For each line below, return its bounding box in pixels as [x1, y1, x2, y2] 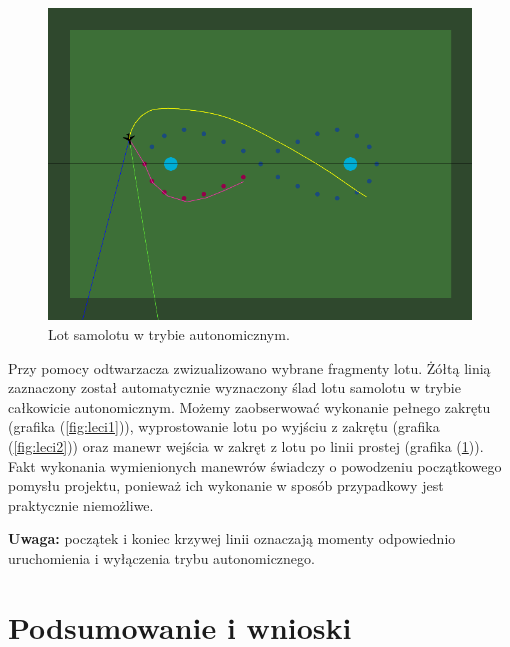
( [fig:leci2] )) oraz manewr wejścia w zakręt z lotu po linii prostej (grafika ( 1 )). [8, 435, 484, 456]
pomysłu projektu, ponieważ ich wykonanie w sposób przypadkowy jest [8, 475, 444, 496]
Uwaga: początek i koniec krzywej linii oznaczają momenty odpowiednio [8, 528, 456, 549]
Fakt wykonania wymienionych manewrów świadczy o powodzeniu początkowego [8, 455, 502, 476]
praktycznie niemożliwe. [8, 494, 154, 515]
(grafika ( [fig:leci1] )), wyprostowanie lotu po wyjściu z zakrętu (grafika [8, 416, 440, 437]
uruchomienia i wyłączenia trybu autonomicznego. [8, 547, 315, 568]
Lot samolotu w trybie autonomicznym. [48, 323, 290, 344]
